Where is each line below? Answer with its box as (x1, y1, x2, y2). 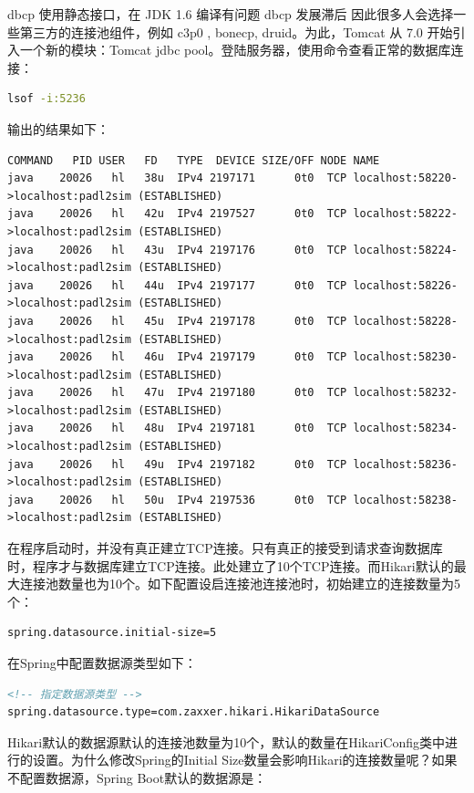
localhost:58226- (353, 278, 458, 292)
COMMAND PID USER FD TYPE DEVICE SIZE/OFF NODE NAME (7, 153, 380, 167)
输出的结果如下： (7, 119, 109, 138)
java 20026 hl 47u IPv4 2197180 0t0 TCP (7, 386, 347, 400)
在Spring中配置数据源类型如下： (7, 653, 197, 672)
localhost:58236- (353, 457, 458, 471)
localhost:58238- (353, 493, 458, 506)
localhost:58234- (353, 422, 458, 435)
